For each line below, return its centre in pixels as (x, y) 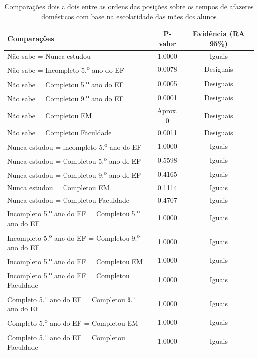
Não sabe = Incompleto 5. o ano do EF (66, 69)
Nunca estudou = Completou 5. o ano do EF (74, 160)
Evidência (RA (219, 33)
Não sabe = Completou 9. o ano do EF (65, 98)
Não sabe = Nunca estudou (49, 56)
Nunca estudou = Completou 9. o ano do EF (74, 174)
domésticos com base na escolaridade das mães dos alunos (129, 16)
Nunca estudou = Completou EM (59, 187)
